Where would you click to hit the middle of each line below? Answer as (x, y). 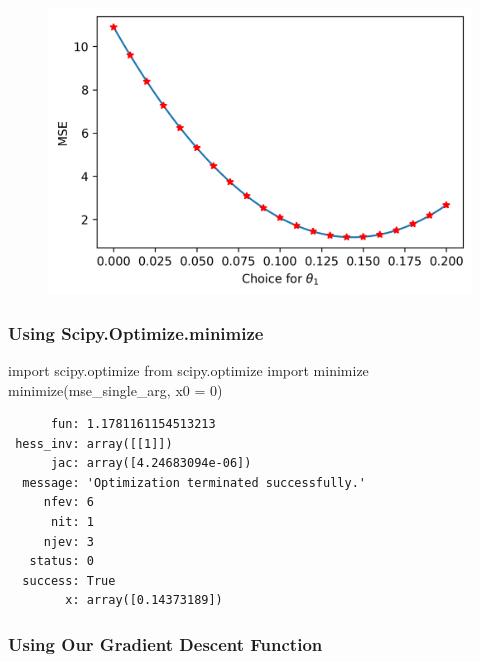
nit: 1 (72, 522)
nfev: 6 (68, 502)
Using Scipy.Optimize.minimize (136, 332)
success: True (69, 580)
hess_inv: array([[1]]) (94, 443)
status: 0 (61, 561)
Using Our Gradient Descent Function (165, 643)
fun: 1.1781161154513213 (133, 424)
